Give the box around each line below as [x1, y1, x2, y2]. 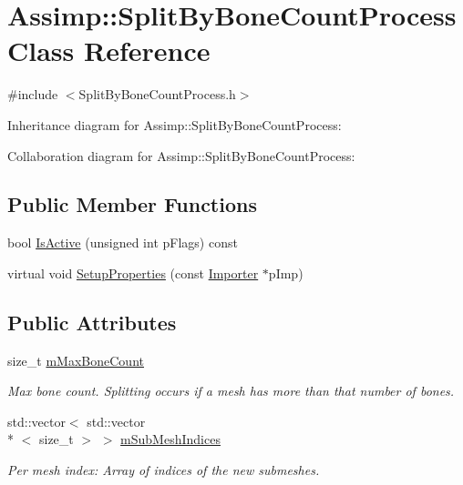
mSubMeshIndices [120, 429, 221, 449]
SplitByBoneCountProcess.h [78, 85, 236, 104]
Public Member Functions [7, 190, 257, 218]
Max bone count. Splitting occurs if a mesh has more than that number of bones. [7, 381, 455, 400]
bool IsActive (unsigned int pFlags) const [7, 233, 238, 252]
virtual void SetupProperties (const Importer [7, 263, 259, 282]
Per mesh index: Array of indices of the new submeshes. [7, 460, 320, 480]
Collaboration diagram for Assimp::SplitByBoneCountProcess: [7, 146, 355, 165]
